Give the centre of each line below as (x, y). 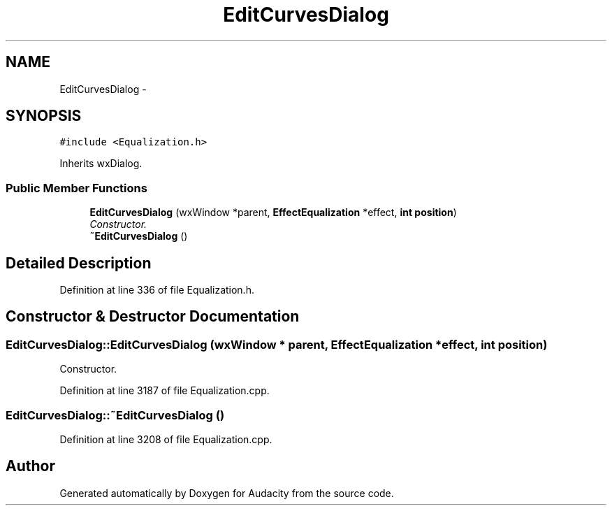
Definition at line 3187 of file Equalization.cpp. (165, 391)
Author (30, 466)
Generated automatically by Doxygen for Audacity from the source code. (227, 493)
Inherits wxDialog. (101, 164)
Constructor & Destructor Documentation (153, 317)
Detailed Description (79, 263)
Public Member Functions (76, 188)
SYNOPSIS (44, 116)
